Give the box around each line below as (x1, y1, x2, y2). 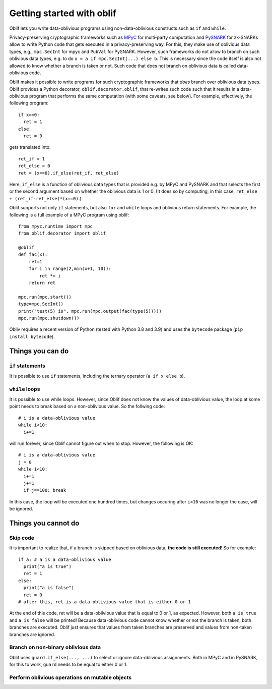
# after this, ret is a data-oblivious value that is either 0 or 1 (18, 599, 191, 605)
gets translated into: (9, 144, 51, 150)
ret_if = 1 (18, 156, 45, 161)
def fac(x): (18, 252, 48, 257)
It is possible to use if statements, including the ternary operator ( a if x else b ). (9, 373, 185, 379)
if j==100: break (23, 487, 66, 493)
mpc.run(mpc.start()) (18, 294, 72, 300)
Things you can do (9, 347, 69, 355)
